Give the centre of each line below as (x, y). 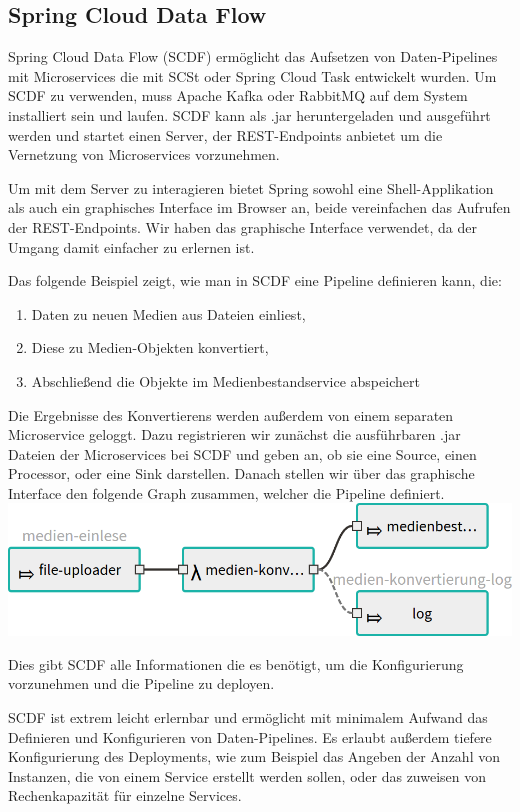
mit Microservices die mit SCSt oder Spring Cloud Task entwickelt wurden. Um (252, 75)
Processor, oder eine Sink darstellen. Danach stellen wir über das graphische (241, 473)
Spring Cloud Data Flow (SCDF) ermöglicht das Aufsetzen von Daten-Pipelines (253, 56)
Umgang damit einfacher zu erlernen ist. (131, 246)
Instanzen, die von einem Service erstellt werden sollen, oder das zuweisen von (247, 775)
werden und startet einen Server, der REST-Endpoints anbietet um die (225, 134)
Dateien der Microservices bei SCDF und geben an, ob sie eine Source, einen (242, 453)
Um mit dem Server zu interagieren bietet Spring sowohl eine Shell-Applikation (251, 187)
